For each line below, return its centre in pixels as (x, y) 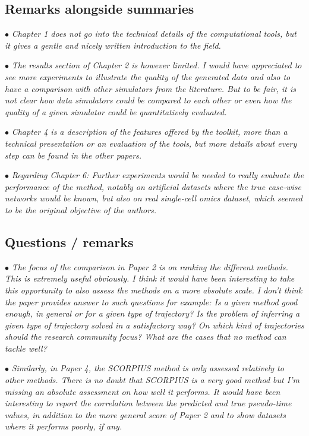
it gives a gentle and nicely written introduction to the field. (113, 45)
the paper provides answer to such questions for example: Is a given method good (151, 301)
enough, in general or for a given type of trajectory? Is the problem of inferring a (152, 313)
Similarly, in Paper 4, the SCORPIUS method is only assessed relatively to (148, 368)
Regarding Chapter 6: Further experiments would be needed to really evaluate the (158, 175)
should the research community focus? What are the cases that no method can (146, 337)
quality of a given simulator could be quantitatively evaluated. (116, 111)
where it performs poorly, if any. (64, 426)
